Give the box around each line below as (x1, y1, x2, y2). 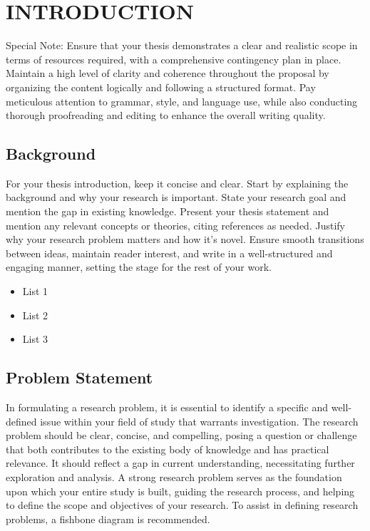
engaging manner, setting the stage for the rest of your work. (6, 259, 272, 274)
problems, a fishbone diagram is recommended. (6, 511, 210, 526)
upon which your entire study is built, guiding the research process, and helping (6, 483, 355, 498)
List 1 (22, 284, 48, 299)
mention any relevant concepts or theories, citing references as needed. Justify (6, 217, 345, 232)
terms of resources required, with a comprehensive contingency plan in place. (6, 51, 341, 66)
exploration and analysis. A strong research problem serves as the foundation (6, 470, 342, 484)
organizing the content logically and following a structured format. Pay (6, 79, 316, 94)
